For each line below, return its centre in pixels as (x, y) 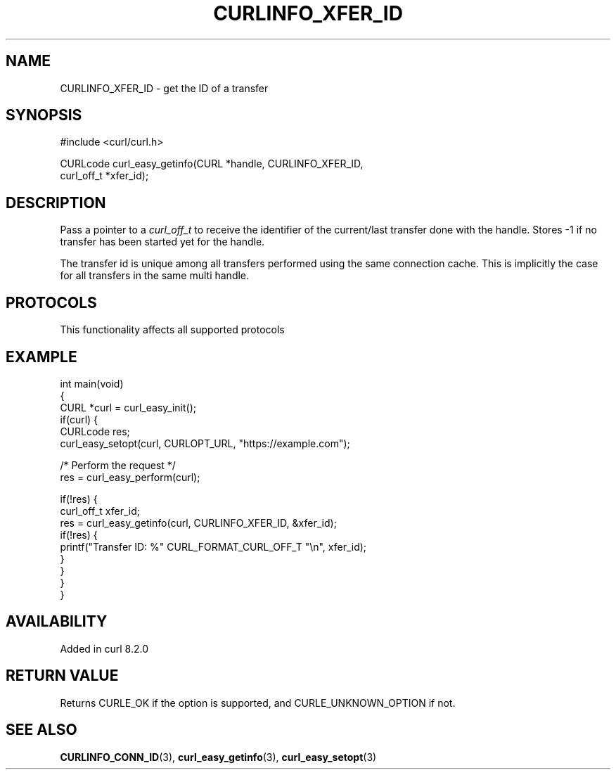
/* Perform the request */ (118, 465)
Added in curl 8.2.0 (104, 648)
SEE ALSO (41, 730)
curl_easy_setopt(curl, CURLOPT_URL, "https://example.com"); (205, 443)
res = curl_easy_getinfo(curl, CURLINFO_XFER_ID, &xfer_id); (198, 523)
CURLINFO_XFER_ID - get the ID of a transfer (164, 88)
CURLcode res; (95, 431)
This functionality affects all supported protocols (172, 330)
